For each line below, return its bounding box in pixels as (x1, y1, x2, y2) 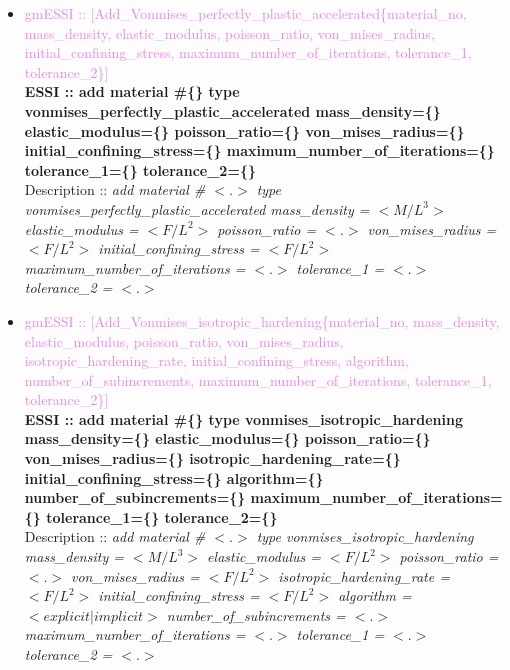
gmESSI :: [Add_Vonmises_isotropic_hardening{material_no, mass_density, (24, 310, 500, 331)
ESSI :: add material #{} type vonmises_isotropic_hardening (24, 408, 463, 429)
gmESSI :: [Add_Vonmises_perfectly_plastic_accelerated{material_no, (24, 3, 467, 23)
